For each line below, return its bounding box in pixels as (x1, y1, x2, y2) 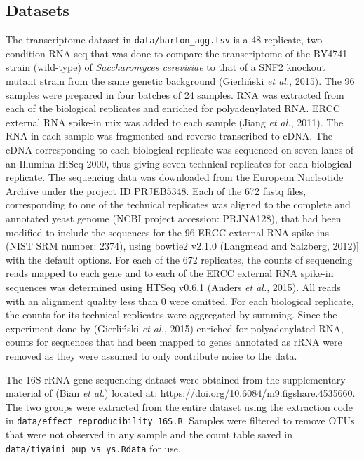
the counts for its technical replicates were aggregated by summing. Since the (6, 307, 337, 322)
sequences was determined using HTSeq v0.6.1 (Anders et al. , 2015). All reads (6, 279, 341, 294)
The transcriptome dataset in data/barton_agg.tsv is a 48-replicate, (6, 32, 304, 47)
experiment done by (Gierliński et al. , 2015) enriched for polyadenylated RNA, (6, 320, 344, 335)
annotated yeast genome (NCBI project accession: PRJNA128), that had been (6, 210, 342, 225)
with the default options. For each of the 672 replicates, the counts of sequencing (6, 252, 353, 266)
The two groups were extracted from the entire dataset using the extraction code (6, 399, 353, 414)
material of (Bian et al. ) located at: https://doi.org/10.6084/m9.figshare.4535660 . (6, 386, 356, 400)
